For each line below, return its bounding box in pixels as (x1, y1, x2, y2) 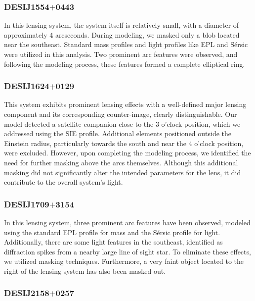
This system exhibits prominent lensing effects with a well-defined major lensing (4, 99, 247, 109)
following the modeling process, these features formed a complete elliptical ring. (4, 58, 245, 69)
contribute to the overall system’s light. (4, 177, 123, 187)
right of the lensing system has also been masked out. (4, 265, 166, 276)
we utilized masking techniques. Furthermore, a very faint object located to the (4, 256, 244, 266)
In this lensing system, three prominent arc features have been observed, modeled (4, 217, 251, 227)
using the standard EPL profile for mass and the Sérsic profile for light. (4, 227, 220, 237)
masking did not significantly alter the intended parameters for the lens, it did (4, 167, 241, 177)
